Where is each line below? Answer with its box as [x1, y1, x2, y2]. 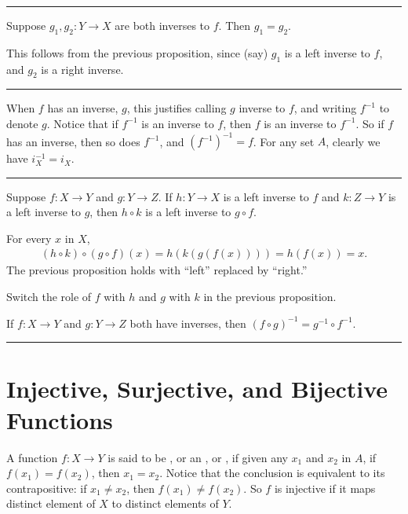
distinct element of [6, 495, 96, 512]
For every [6, 229, 52, 246]
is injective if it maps [274, 479, 376, 496]
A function [6, 449, 58, 465]
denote [6, 115, 38, 131]
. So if [355, 115, 384, 131]
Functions [6, 403, 113, 435]
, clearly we [326, 133, 381, 149]
